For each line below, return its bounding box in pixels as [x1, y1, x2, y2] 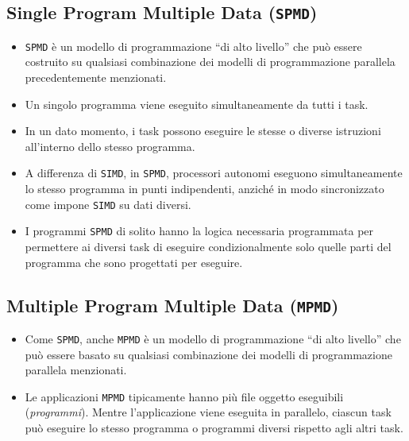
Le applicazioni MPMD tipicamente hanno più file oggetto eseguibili [25, 388, 344, 404]
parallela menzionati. [25, 362, 127, 378]
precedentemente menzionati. [25, 69, 167, 86]
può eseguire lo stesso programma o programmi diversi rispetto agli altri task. [25, 420, 403, 436]
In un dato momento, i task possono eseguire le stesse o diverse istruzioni [25, 122, 381, 139]
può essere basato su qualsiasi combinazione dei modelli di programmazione [25, 346, 392, 362]
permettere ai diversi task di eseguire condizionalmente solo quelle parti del [25, 238, 392, 254]
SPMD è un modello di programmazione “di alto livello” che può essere [25, 37, 362, 54]
